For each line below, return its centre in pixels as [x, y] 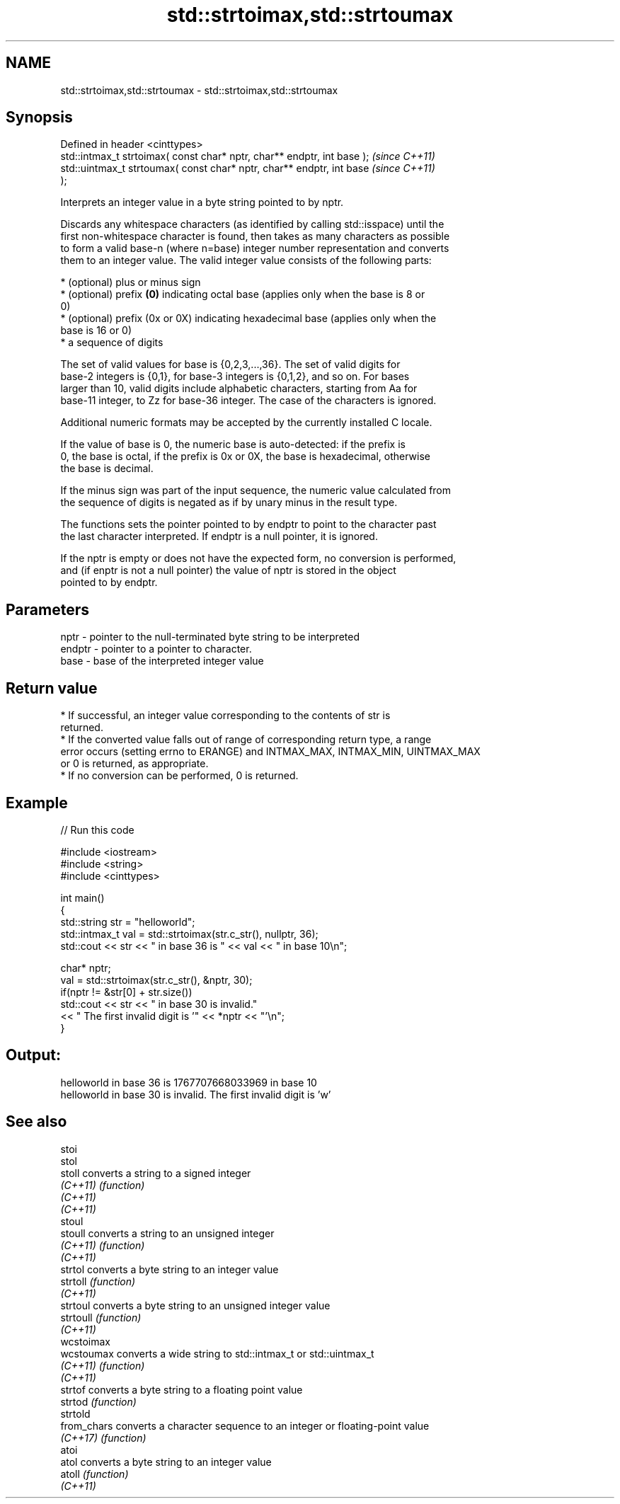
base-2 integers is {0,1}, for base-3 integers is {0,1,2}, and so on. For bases [235, 377]
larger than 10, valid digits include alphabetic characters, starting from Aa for [239, 389]
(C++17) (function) [103, 1437]
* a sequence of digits [112, 343]
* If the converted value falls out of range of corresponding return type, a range [246, 740]
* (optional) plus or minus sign [131, 282]
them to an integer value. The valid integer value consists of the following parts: [246, 260]
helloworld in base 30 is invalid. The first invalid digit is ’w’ [196, 1094]
